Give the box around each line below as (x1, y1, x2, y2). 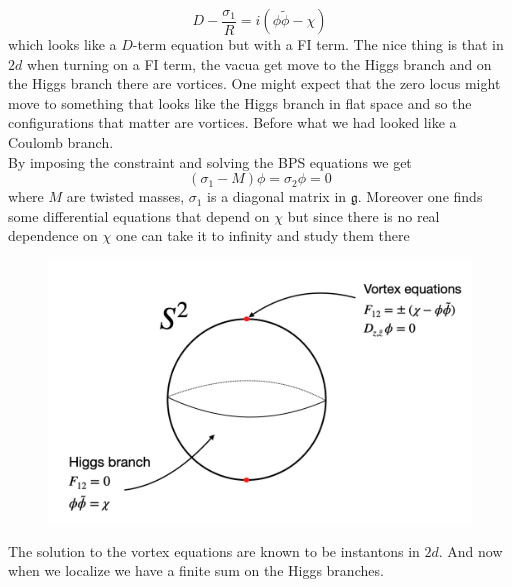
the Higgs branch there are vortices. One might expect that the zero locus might (8, 73, 501, 94)
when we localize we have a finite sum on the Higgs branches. (8, 560, 384, 581)
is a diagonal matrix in (207, 186, 347, 207)
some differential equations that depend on (8, 205, 270, 226)
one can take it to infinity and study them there (115, 225, 410, 246)
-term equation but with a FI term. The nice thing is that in (132, 34, 504, 54)
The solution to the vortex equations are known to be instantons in (8, 540, 420, 561)
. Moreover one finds (357, 186, 483, 207)
